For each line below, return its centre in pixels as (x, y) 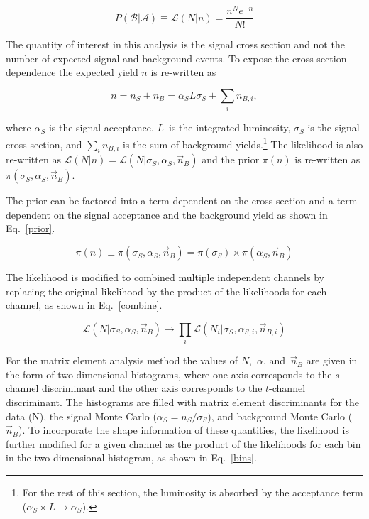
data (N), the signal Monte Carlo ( (81, 416)
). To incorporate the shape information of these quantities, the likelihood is (184, 430)
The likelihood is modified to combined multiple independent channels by (165, 277)
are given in (332, 360)
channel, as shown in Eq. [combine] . (84, 305)
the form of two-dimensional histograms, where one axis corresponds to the (169, 374)
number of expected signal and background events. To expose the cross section (176, 58)
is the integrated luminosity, (230, 127)
